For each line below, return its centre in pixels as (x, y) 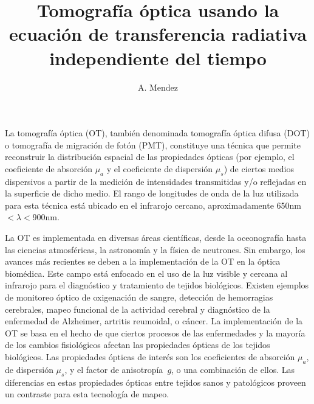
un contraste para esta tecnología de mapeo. (87, 394)
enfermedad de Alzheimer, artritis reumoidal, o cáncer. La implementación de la (154, 321)
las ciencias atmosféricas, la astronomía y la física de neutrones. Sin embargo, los (155, 249)
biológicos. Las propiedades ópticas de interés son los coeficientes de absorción (150, 356)
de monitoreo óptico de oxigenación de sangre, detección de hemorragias (139, 297)
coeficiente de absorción (49, 168)
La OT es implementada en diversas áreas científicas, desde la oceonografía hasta (156, 238)
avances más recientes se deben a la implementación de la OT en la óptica (143, 261)
